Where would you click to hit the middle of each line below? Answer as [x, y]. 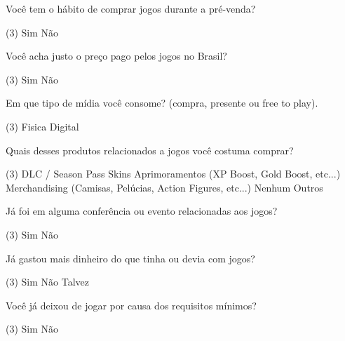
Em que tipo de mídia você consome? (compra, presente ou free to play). [162, 103]
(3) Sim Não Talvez [47, 282]
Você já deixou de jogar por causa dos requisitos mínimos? [131, 305]
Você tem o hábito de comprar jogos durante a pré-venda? [131, 8]
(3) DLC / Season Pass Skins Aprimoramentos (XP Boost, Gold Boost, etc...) [173, 174]
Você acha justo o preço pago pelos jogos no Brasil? [116, 56]
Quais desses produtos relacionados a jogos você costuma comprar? [150, 150]
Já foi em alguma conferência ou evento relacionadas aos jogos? [142, 211]
